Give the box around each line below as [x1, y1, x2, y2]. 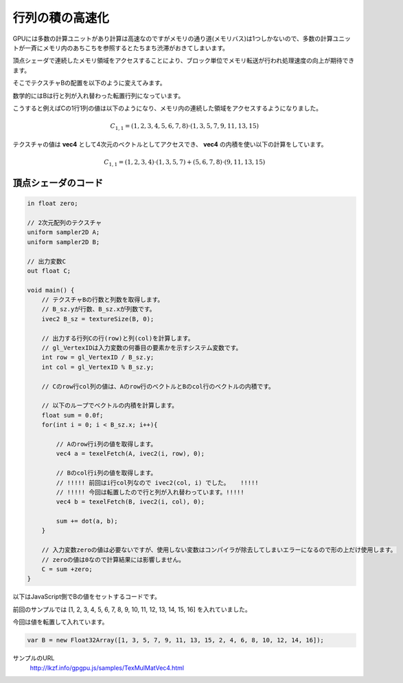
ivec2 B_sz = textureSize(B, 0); [41, 315, 154, 323]
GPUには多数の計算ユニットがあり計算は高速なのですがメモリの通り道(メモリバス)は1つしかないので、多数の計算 [12, 34, 333, 43]
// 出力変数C [27, 257, 67, 265]
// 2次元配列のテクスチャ [27, 219, 102, 226]
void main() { [27, 286, 75, 294]
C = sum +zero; [41, 565, 93, 574]
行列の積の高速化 [12, 10, 110, 25]
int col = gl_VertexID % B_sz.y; [41, 363, 154, 371]
